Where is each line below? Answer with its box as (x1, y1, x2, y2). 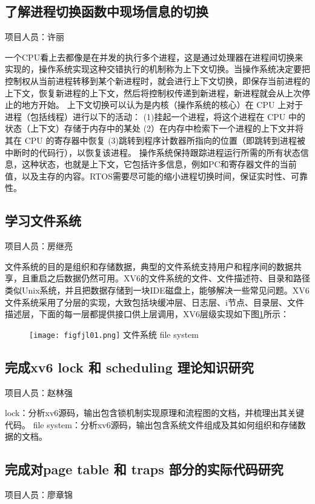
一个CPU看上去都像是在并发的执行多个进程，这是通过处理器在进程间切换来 (5, 50, 303, 63)
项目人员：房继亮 (5, 240, 73, 252)
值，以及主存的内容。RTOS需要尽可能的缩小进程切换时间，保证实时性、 (5, 169, 291, 182)
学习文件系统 (5, 211, 81, 230)
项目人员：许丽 (5, 30, 64, 43)
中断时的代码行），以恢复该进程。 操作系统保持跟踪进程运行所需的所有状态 (5, 146, 300, 158)
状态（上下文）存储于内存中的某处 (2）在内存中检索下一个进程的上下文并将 (5, 122, 304, 135)
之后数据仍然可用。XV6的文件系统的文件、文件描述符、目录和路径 (47, 272, 310, 284)
